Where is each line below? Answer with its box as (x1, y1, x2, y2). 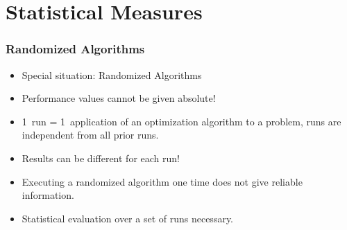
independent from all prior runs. (22, 127, 159, 142)
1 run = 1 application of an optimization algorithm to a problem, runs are (22, 114, 341, 128)
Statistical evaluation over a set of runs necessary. (22, 211, 234, 225)
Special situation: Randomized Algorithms (22, 67, 202, 82)
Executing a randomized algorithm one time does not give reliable (22, 174, 303, 188)
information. (22, 188, 74, 202)
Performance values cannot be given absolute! (22, 91, 216, 105)
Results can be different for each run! (22, 150, 180, 165)
